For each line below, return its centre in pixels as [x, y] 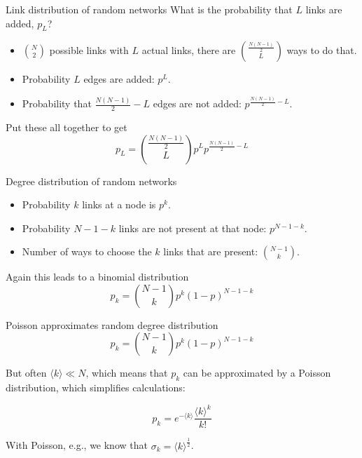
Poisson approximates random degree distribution [112, 324]
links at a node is [119, 204]
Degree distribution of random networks [91, 181]
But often [26, 373]
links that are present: [211, 251]
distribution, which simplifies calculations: [96, 388]
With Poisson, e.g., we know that [77, 445]
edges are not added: [197, 103]
